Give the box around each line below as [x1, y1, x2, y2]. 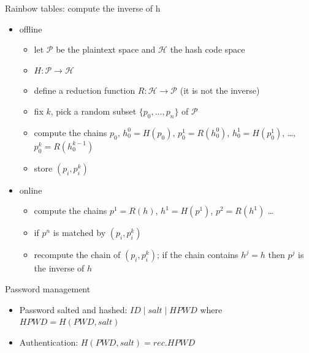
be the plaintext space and [56, 43, 156, 56]
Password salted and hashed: [19, 303, 128, 316]
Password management [5, 282, 91, 295]
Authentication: [19, 335, 78, 348]
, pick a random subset [50, 104, 137, 117]
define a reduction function [34, 84, 135, 97]
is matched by [53, 226, 106, 239]
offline [19, 22, 42, 35]
